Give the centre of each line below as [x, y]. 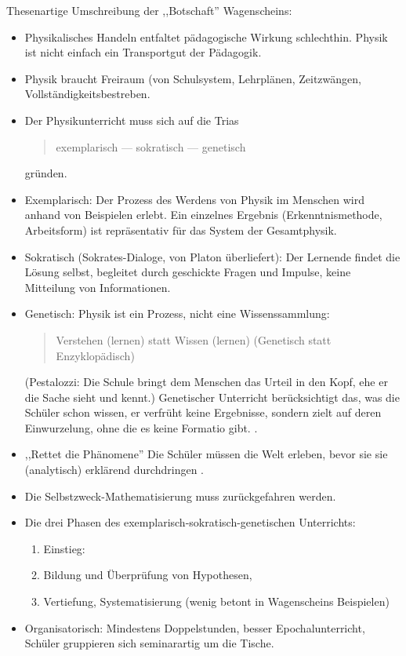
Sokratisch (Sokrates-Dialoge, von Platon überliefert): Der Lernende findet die [212, 256]
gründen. [46, 173]
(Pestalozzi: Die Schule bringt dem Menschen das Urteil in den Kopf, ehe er [206, 382]
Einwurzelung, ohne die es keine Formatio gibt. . [141, 427]
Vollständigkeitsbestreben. [87, 94]
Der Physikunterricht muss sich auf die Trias [132, 120]
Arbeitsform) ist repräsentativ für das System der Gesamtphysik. [181, 230]
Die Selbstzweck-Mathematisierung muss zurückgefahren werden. [180, 496]
